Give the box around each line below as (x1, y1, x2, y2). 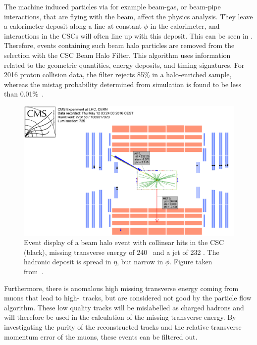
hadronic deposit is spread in (24, 256, 111, 267)
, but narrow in (117, 256, 163, 267)
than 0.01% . (4, 89, 44, 99)
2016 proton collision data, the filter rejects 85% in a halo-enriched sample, (4, 69, 232, 80)
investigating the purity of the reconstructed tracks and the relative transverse (4, 321, 242, 332)
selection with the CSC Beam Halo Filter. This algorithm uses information (4, 49, 231, 60)
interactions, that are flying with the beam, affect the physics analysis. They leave (4, 11, 253, 21)
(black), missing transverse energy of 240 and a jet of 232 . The (24, 246, 219, 257)
